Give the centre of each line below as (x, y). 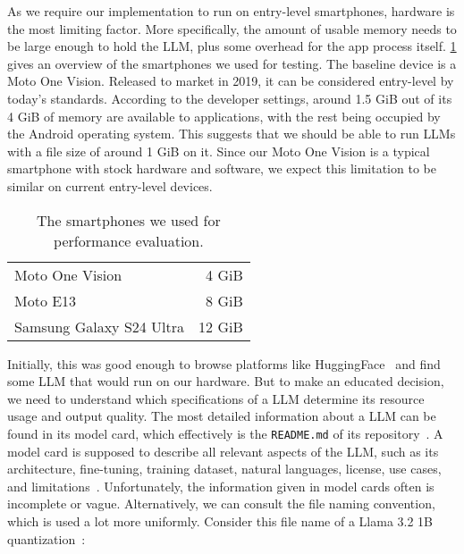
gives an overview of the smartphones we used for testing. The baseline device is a (232, 63)
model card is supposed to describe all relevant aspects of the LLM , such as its (223, 451)
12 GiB (221, 326)
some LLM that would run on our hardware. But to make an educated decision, (226, 381)
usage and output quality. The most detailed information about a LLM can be (222, 416)
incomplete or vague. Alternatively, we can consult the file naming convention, (221, 504)
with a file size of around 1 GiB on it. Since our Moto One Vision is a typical (219, 151)
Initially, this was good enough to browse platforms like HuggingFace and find (224, 363)
